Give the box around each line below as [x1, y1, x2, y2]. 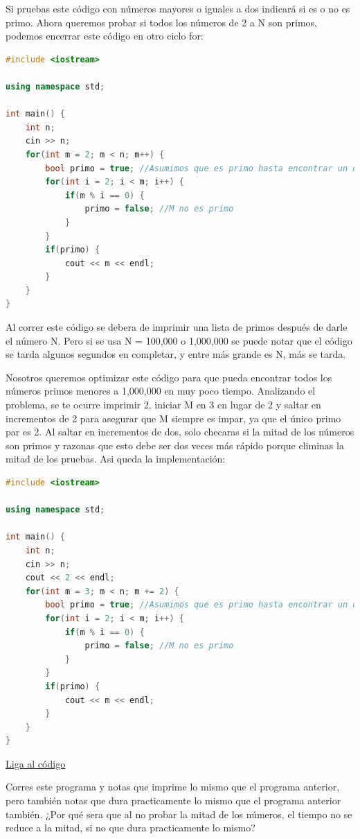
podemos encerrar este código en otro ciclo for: [6, 28, 204, 43]
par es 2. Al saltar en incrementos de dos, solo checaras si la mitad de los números [6, 424, 354, 439]
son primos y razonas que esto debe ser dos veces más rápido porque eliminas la [6, 438, 344, 452]
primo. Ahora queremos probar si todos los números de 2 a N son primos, [6, 15, 317, 29]
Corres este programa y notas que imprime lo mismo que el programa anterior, [6, 779, 340, 794]
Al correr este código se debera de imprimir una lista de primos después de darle [6, 320, 348, 334]
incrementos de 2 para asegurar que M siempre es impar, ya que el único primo [6, 410, 341, 425]
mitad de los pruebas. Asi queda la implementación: [6, 451, 226, 466]
